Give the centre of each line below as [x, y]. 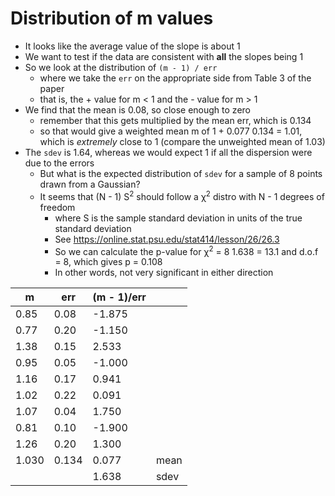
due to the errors [59, 163]
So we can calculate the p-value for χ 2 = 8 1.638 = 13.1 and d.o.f [186, 250]
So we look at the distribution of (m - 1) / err [121, 67]
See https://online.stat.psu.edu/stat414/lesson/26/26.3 [167, 239]
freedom [57, 207]
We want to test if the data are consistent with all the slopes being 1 [164, 56]
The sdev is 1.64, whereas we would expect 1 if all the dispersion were [168, 152]
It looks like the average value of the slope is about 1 [132, 46]
